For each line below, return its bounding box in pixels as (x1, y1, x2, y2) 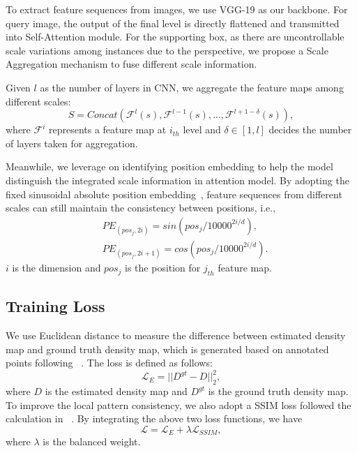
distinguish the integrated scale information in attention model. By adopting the (6, 172, 349, 187)
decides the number (268, 122, 352, 137)
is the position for (125, 260, 201, 275)
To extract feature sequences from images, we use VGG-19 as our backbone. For (6, 2, 348, 16)
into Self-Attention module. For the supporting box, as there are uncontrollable (6, 29, 344, 44)
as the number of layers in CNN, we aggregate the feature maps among (40, 80, 344, 94)
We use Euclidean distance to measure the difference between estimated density (6, 328, 346, 343)
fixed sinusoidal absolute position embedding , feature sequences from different (6, 186, 342, 201)
